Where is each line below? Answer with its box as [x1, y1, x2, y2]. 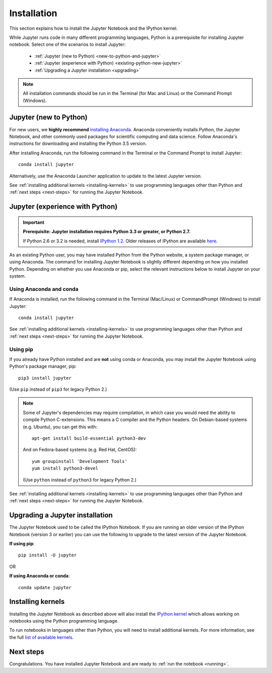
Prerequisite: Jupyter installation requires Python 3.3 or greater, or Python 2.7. [23, 229, 191, 235]
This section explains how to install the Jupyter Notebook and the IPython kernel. [9, 25, 178, 31]
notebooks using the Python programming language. [9, 617, 119, 624]
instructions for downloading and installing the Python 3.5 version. [9, 140, 147, 146]
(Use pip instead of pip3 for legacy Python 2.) [9, 386, 107, 392]
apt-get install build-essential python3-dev [32, 436, 146, 441]
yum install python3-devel [32, 465, 98, 472]
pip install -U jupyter [18, 552, 77, 558]
